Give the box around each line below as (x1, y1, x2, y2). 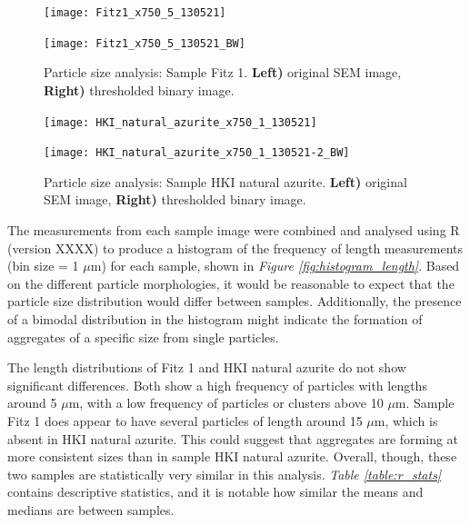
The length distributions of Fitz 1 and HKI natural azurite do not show (7, 358, 406, 377)
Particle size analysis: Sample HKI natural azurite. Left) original (44, 172, 407, 191)
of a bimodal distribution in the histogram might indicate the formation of (7, 309, 423, 328)
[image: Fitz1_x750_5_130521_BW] (44, 36, 245, 50)
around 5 (7, 393, 57, 412)
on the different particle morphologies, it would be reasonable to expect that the (7, 273, 455, 292)
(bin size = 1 (7, 256, 79, 275)
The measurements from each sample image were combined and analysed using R (7, 221, 460, 239)
